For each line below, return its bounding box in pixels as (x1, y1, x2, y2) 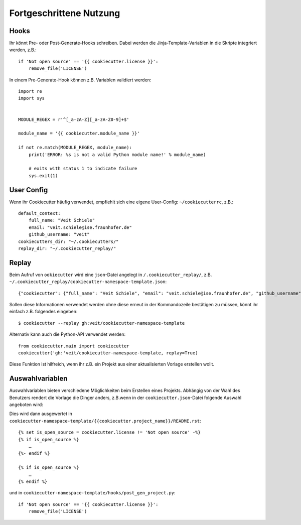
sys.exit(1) (28, 173, 58, 178)
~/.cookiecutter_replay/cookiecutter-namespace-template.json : (9, 279, 167, 285)
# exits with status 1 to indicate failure (28, 166, 137, 172)
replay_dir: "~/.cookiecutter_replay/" (18, 245, 116, 251)
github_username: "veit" (28, 231, 90, 237)
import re (18, 88, 42, 94)
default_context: (18, 211, 61, 216)
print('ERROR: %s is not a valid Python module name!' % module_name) (28, 152, 206, 158)
